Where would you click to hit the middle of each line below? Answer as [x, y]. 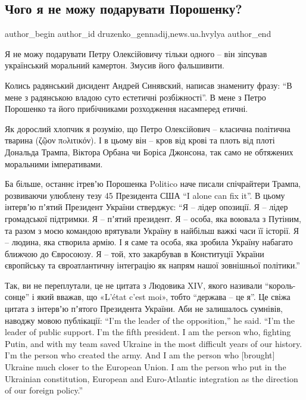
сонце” [17, 297]
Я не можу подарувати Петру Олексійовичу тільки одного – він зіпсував [136, 53]
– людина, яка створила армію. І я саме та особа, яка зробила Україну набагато [149, 242]
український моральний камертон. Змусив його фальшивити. [115, 65]
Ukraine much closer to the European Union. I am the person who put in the [146, 367]
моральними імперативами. [54, 163]
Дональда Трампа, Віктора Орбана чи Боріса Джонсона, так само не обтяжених [149, 151]
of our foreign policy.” [44, 390]
